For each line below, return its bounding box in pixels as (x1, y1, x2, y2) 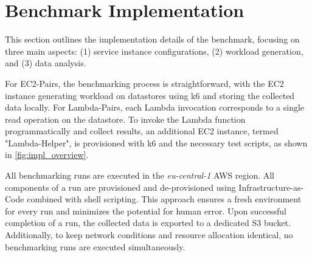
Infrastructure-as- (238, 180, 304, 193)
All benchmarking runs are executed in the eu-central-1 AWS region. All (5, 169, 275, 182)
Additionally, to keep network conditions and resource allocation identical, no (5, 228, 293, 241)
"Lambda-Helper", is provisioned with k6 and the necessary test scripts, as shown (5, 136, 308, 149)
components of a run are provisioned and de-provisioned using (5, 180, 236, 193)
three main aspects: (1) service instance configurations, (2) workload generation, (5, 44, 303, 57)
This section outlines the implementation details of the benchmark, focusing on (5, 33, 300, 46)
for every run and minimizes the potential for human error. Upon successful (5, 204, 286, 217)
